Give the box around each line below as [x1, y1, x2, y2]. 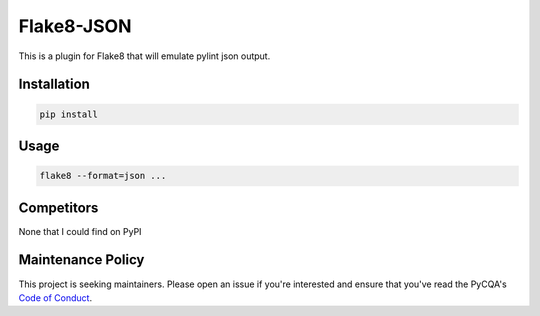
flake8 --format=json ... [39, 170, 167, 182]
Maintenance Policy [18, 251, 145, 269]
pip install [39, 108, 99, 120]
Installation [18, 76, 90, 93]
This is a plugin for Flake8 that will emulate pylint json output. [18, 50, 271, 62]
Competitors [18, 199, 99, 216]
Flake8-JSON [18, 15, 132, 37]
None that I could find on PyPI [18, 225, 142, 237]
